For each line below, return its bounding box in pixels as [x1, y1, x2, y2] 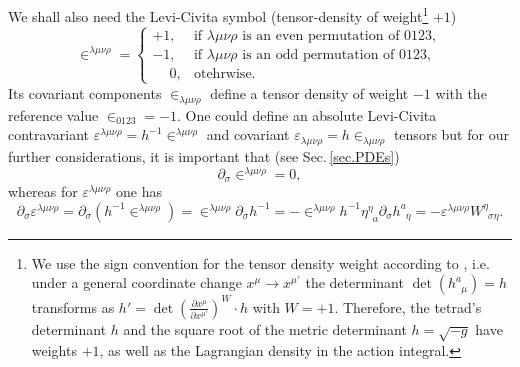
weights [31, 340, 77, 361]
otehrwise [193, 66, 252, 81]
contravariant [8, 124, 89, 145]
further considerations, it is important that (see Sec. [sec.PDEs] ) [8, 146, 400, 167]
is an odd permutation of [242, 47, 395, 62]
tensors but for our [393, 124, 509, 145]
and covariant [206, 124, 290, 145]
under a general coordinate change [31, 272, 242, 293]
